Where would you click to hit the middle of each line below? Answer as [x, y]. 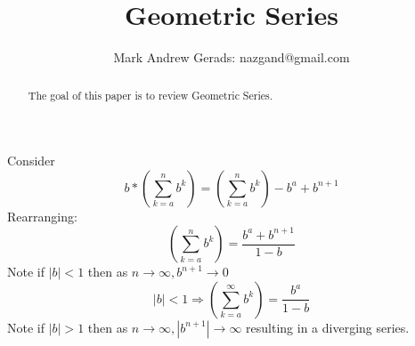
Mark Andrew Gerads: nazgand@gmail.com [232, 57]
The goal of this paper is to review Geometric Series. [150, 95]
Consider [31, 161]
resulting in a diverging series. [328, 327]
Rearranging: [42, 216]
